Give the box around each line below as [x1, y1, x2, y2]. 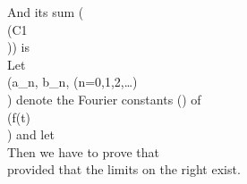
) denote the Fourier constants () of [7, 89, 201, 108]
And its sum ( [7, 3, 84, 21]
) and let [7, 125, 55, 144]
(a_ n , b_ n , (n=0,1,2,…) [7, 72, 138, 91]
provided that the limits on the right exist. [7, 160, 241, 179]
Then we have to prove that [7, 142, 159, 161]
